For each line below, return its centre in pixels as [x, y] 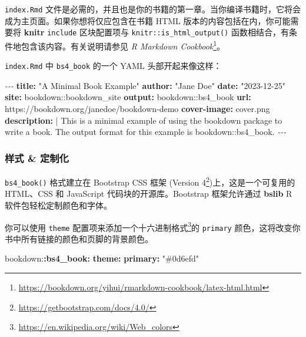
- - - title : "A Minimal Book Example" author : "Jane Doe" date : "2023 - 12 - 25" [145, 85]
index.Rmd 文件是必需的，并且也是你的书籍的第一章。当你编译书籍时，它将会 [153, 9]
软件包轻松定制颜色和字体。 [58, 205]
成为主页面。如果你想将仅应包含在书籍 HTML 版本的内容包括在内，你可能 [148, 20]
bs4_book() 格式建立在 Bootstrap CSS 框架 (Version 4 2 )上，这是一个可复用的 [150, 181]
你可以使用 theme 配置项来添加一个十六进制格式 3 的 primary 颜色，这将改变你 [153, 226]
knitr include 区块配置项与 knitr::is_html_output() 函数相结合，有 [156, 32]
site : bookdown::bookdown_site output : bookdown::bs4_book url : [128, 97]
